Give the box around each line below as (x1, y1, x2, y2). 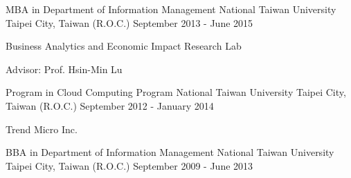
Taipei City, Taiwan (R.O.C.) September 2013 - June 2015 (6, 15, 253, 30)
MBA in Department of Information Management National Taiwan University (6, 2, 336, 16)
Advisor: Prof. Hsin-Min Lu (6, 61, 123, 76)
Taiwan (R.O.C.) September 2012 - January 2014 (6, 98, 214, 112)
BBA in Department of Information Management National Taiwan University (6, 145, 334, 159)
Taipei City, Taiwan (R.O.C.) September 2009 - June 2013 (6, 158, 253, 172)
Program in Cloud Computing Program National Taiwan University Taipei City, (6, 85, 346, 99)
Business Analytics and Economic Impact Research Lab (6, 39, 242, 53)
